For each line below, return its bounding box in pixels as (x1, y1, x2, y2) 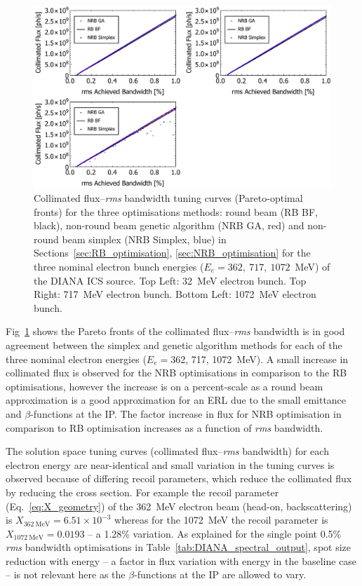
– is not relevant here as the (6, 567, 126, 582)
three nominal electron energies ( (6, 351, 147, 366)
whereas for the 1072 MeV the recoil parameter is (114, 512, 328, 527)
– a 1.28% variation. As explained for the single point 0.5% (88, 526, 342, 540)
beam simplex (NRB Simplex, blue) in (62, 231, 227, 246)
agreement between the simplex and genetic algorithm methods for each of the (6, 337, 342, 352)
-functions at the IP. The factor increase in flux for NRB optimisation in (30, 406, 342, 421)
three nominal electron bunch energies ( (34, 259, 204, 273)
